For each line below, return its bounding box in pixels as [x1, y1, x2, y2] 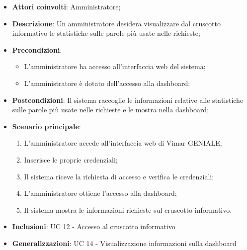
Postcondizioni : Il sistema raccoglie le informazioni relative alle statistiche [12, 94, 244, 105]
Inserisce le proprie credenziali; [24, 154, 118, 165]
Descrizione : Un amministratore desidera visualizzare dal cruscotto [12, 18, 221, 28]
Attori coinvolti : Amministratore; [12, 1, 121, 11]
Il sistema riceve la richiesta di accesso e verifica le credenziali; [24, 171, 214, 181]
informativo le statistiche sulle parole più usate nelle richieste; [12, 28, 200, 38]
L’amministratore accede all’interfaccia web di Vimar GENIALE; [24, 138, 222, 148]
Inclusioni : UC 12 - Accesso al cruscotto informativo [12, 221, 175, 232]
